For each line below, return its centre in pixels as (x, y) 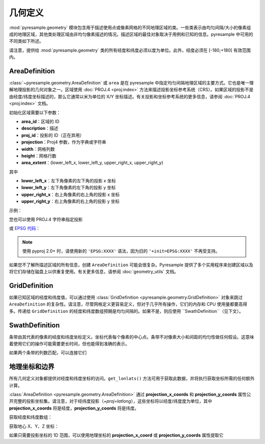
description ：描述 (40, 128)
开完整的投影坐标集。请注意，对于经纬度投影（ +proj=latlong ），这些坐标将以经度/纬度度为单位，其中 (111, 401)
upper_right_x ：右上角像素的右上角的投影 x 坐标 (71, 194)
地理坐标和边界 (32, 367)
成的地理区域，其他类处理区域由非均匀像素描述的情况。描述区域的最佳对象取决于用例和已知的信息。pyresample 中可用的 (131, 34)
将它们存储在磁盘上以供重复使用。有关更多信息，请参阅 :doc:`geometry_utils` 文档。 (94, 272)
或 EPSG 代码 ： (25, 228)
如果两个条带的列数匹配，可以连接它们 (48, 353)
